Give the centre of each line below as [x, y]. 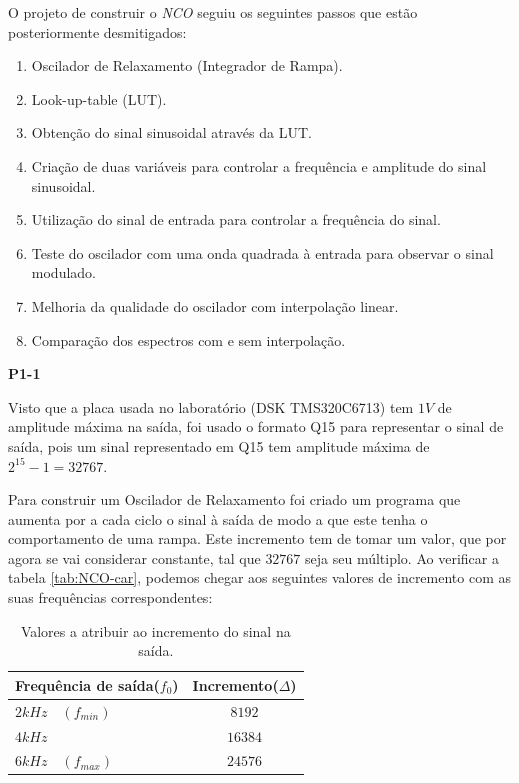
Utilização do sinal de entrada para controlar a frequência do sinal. [236, 219]
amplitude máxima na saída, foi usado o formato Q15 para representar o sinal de [256, 426]
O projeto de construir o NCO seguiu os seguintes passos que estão [213, 12]
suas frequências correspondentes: [110, 597]
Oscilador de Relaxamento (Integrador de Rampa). [187, 65]
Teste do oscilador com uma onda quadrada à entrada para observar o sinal [262, 252]
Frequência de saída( [87, 684]
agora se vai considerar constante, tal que [134, 557]
